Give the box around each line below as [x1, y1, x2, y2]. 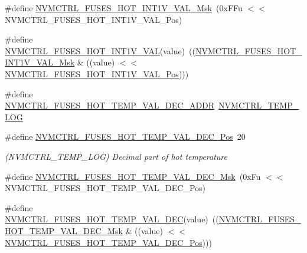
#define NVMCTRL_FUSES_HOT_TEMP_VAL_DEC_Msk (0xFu [5, 170, 261, 182]
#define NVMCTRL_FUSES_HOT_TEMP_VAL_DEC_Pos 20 [5, 130, 246, 143]
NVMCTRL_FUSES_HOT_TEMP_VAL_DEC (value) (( [5, 213, 219, 225]
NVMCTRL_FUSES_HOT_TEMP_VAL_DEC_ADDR [5, 99, 215, 111]
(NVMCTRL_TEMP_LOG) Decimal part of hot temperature [5, 150, 227, 162]
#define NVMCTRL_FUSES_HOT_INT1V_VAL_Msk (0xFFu [5, 2, 243, 14]
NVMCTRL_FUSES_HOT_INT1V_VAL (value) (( [5, 44, 196, 57]
